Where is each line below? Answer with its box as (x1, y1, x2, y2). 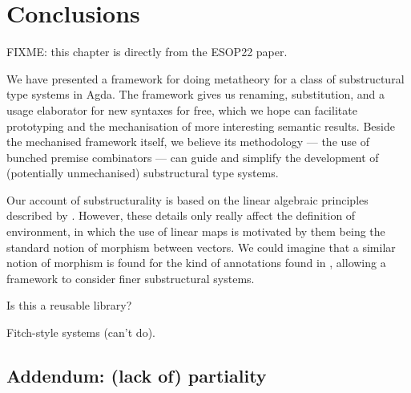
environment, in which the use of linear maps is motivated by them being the (6, 223, 385, 240)
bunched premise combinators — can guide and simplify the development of (6, 148, 379, 165)
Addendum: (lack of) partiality (6, 363, 267, 388)
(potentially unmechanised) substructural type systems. (6, 164, 279, 181)
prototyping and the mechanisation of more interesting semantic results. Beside (6, 117, 395, 134)
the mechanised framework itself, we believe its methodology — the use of (6, 133, 369, 150)
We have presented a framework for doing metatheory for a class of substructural (6, 70, 405, 87)
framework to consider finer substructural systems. (6, 269, 255, 286)
